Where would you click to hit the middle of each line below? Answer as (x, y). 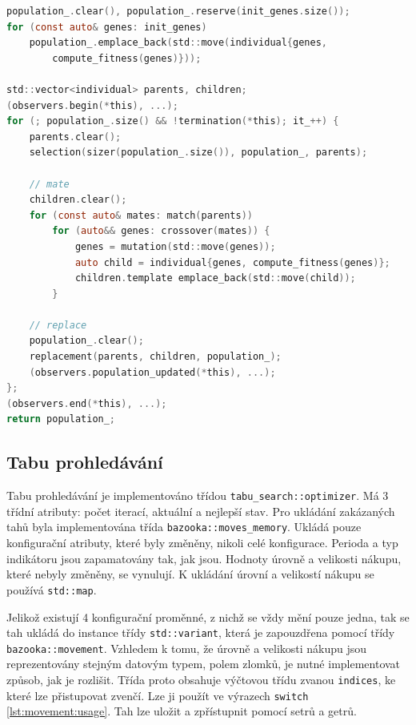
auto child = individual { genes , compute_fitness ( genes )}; (232, 262)
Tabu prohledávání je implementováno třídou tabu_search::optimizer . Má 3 (198, 495)
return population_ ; (61, 419)
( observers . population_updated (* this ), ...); (152, 372)
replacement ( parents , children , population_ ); (155, 357)
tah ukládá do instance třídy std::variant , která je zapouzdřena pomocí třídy (201, 632)
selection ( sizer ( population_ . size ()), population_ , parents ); (198, 153)
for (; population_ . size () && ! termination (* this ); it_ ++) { (173, 121)
